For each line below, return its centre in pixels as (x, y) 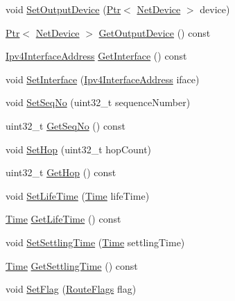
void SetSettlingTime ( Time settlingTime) (95, 242)
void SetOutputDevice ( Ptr (63, 9)
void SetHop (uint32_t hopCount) (79, 149)
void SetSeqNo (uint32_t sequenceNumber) (98, 102)
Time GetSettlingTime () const (72, 265)
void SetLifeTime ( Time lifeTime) (78, 195)
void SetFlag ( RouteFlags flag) (71, 289)
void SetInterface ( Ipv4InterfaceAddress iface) (103, 79)
